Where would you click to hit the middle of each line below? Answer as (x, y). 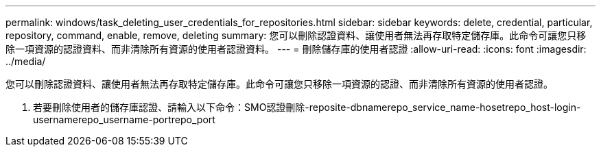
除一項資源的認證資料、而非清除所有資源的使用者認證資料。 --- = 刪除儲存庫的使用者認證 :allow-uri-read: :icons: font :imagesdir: (296, 49)
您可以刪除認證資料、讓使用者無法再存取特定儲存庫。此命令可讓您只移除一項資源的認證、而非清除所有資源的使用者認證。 (279, 84)
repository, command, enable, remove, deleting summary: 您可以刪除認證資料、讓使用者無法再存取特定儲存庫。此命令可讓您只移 (296, 35)
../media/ (26, 61)
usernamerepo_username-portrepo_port (124, 119)
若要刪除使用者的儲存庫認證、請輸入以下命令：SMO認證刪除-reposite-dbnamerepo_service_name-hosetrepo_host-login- (307, 107)
